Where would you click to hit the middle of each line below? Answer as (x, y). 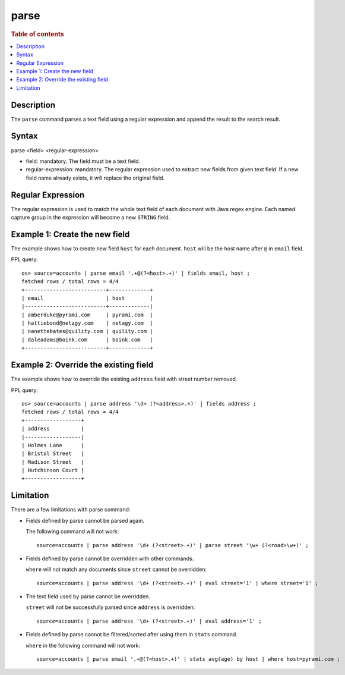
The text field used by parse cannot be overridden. (88, 596)
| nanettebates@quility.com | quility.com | (88, 331)
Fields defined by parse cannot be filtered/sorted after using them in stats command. (132, 635)
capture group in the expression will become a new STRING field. (91, 218)
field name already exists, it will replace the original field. (95, 178)
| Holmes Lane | (53, 445)
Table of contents (38, 34)
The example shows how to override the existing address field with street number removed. (124, 379)
